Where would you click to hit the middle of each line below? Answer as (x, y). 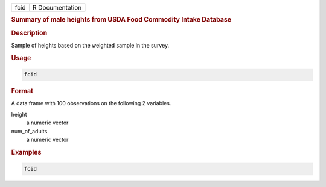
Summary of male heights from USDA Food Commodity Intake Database (121, 20)
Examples (26, 152)
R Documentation (57, 8)
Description (29, 33)
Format (22, 91)
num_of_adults (29, 131)
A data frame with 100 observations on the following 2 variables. (91, 103)
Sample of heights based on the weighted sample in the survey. (90, 45)
